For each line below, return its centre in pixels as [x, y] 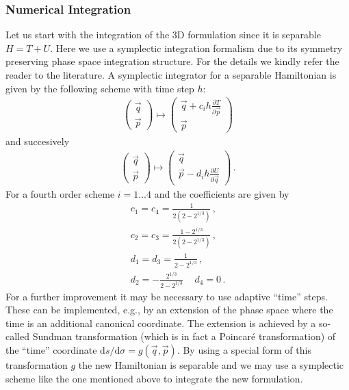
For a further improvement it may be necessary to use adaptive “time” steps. [167, 296]
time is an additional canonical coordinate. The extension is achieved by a [161, 323]
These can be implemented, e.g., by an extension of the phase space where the [169, 310]
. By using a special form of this [244, 350]
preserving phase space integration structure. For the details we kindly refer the [172, 61]
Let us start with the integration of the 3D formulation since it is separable [163, 35]
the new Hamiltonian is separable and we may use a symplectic [211, 365]
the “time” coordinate [51, 350]
